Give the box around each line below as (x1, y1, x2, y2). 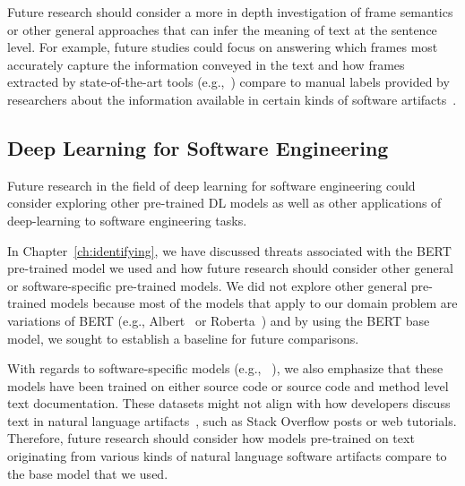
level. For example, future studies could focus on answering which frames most (7, 38, 438, 56)
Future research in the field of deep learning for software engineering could (7, 175, 416, 194)
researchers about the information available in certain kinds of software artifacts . (7, 90, 457, 108)
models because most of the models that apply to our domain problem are (50, 294, 458, 312)
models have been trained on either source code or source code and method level (7, 376, 449, 395)
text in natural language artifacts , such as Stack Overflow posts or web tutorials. (7, 411, 457, 430)
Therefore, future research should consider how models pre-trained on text (7, 429, 415, 448)
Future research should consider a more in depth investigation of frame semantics (7, 3, 453, 21)
